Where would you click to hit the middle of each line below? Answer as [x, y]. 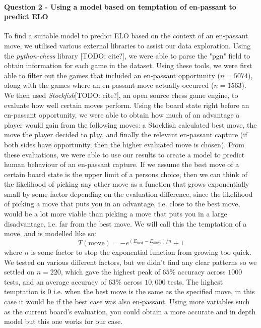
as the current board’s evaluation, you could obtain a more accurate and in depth [130, 311]
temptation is [25, 291]
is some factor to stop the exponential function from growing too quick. [141, 252]
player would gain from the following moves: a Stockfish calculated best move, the [130, 124]
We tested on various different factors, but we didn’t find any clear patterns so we [130, 262]
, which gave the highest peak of [110, 272]
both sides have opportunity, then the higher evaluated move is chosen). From [124, 144]
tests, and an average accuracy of [55, 281]
